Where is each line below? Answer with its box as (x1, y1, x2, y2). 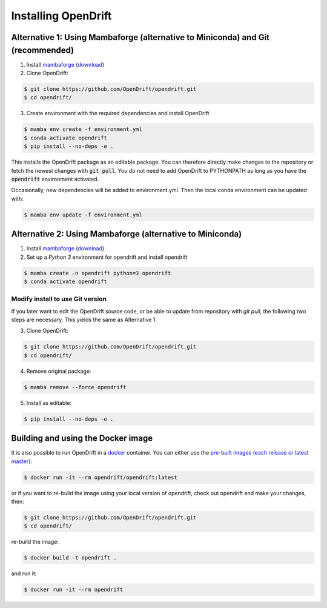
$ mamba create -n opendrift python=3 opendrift (24, 270, 171, 276)
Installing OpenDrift (11, 9, 112, 22)
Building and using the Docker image (11, 433, 153, 444)
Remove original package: (26, 367, 91, 375)
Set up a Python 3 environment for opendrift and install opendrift (26, 253, 188, 261)
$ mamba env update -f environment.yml (24, 211, 142, 218)
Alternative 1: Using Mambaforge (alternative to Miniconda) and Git (11, 32, 269, 42)
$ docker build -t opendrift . (24, 555, 117, 561)
